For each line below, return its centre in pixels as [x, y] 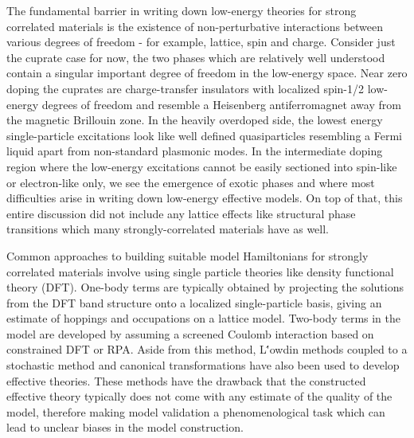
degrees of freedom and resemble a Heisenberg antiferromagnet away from [221, 104]
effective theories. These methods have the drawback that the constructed [186, 380]
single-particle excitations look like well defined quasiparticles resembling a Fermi [204, 135]
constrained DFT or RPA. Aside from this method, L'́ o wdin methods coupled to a [207, 349]
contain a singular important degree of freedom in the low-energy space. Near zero [207, 73]
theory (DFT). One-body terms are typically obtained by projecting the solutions [205, 287]
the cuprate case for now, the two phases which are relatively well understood [196, 57]
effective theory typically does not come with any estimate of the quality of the [199, 396]
